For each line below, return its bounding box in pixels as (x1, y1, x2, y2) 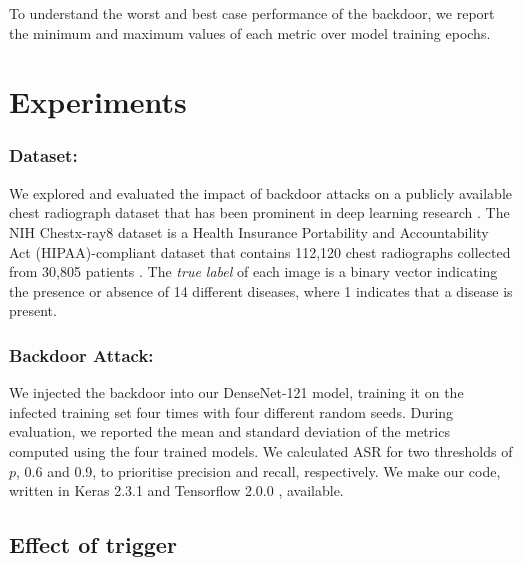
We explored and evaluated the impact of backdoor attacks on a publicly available (9, 182, 513, 203)
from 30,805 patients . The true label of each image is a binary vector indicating (9, 261, 498, 282)
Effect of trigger (9, 529, 177, 560)
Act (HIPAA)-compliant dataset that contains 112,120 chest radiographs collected (9, 241, 511, 262)
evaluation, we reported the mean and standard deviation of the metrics (9, 421, 450, 442)
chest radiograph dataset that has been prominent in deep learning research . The (9, 202, 510, 223)
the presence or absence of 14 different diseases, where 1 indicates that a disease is (9, 280, 513, 301)
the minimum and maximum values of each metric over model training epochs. (9, 22, 491, 43)
